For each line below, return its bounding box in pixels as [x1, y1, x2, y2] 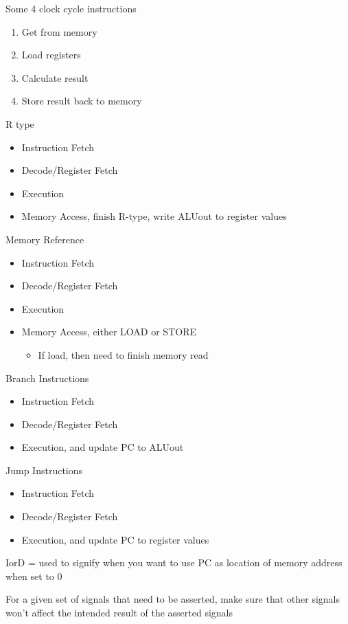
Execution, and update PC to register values [21, 532, 209, 546]
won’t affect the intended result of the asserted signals [5, 605, 233, 620]
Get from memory [21, 24, 97, 38]
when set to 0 [5, 568, 62, 583]
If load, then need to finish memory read [38, 347, 209, 361]
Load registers [21, 47, 81, 62]
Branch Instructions [5, 370, 89, 385]
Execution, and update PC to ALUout [21, 440, 184, 454]
